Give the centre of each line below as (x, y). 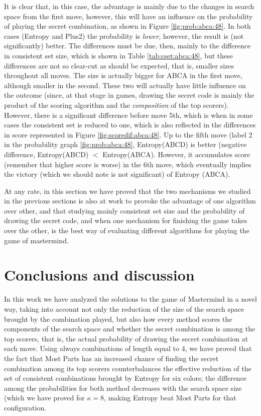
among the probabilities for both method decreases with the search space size (123, 388)
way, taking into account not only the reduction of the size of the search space (124, 308)
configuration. (25, 407)
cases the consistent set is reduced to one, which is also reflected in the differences (130, 125)
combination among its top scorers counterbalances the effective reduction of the (128, 368)
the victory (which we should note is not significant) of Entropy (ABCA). (117, 174)
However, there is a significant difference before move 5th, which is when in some (128, 115)
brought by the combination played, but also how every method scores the (118, 319)
